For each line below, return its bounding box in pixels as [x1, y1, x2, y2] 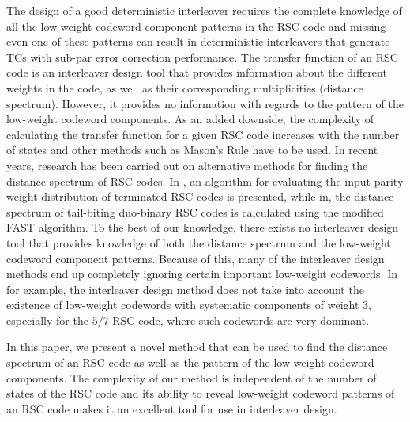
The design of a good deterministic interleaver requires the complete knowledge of [6, 2, 402, 18]
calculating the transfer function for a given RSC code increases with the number [6, 126, 400, 142]
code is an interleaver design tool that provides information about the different [6, 64, 387, 81]
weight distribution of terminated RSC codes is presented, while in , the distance [6, 188, 394, 205]
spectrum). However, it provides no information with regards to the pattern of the [6, 95, 404, 111]
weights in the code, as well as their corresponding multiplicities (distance [6, 79, 363, 96]
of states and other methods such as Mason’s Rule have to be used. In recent [6, 141, 378, 158]
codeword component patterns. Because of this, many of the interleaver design [6, 250, 385, 266]
